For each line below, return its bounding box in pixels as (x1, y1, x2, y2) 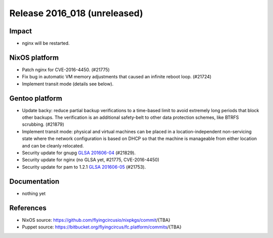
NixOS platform (9, 53, 59, 62)
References (9, 204, 47, 212)
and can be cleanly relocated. (22, 142, 84, 149)
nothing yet (22, 190, 46, 197)
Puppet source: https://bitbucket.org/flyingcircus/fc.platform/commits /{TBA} (22, 224, 182, 230)
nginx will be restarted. (22, 40, 70, 46)
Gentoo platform (9, 94, 63, 103)
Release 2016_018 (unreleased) (9, 8, 144, 19)
